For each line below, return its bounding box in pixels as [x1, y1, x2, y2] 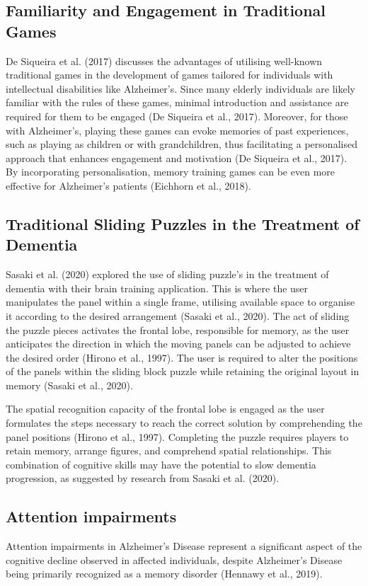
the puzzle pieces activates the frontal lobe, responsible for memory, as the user [6, 322, 350, 337]
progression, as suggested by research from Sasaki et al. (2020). [6, 471, 280, 486]
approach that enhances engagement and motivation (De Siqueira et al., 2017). [6, 150, 347, 165]
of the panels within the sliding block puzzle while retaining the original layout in [6, 364, 360, 379]
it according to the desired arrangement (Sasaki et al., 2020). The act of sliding [6, 308, 350, 323]
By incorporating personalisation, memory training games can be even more [6, 164, 335, 179]
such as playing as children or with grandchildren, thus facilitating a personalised [6, 137, 357, 151]
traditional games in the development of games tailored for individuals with [6, 67, 333, 82]
